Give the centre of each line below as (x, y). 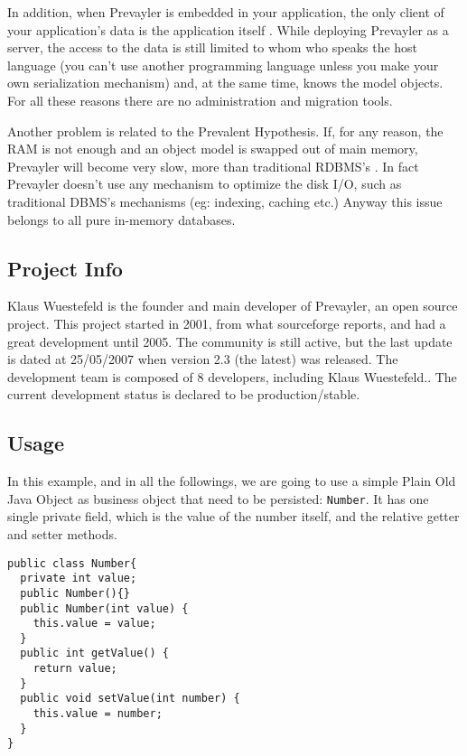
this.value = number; (98, 714)
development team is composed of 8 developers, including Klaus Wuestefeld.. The (232, 376)
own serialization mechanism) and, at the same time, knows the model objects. (225, 83)
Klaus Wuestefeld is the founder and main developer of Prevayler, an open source (233, 306)
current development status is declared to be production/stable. (184, 394)
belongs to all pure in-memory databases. (121, 219)
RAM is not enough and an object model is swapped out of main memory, (213, 149)
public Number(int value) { (104, 608)
